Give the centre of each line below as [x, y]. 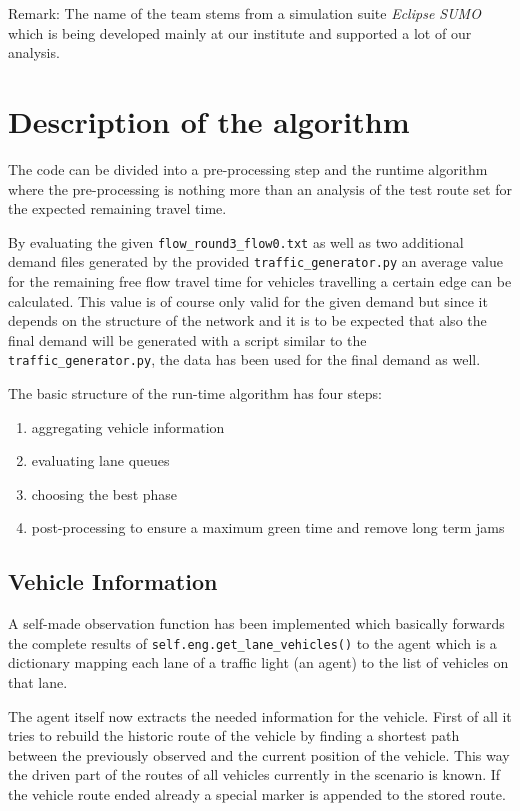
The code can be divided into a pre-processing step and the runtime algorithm [248, 168]
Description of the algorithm [209, 120]
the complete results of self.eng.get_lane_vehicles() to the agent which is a [252, 642]
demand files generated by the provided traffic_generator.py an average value [255, 261]
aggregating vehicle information [128, 426]
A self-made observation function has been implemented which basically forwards [256, 623]
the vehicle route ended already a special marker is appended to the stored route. [257, 794]
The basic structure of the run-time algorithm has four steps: [195, 393]
